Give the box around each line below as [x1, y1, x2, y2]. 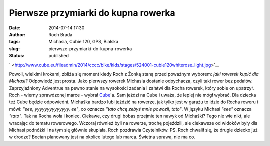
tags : [9, 39, 20, 45]
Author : [9, 31, 26, 37]
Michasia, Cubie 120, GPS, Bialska [48, 39, 119, 45]
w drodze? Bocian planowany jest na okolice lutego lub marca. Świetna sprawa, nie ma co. [9, 134, 196, 140]
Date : [9, 25, 21, 31]
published [48, 53, 69, 59]
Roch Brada [48, 31, 73, 37]
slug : [9, 45, 20, 52]
